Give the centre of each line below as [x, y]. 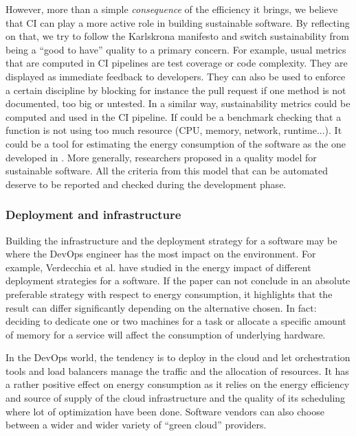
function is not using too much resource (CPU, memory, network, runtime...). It [174, 130]
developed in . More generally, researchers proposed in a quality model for [161, 157]
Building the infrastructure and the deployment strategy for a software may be [171, 240]
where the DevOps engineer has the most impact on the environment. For [161, 254]
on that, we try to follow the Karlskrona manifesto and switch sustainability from [177, 36]
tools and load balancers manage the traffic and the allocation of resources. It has [177, 370]
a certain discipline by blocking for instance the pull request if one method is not [176, 90]
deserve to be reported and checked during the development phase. [146, 184]
